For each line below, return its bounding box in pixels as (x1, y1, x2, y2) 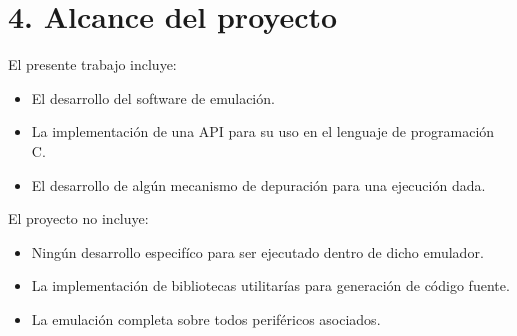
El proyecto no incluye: (8, 208, 149, 229)
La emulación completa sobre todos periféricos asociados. (31, 308, 381, 329)
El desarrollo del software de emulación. (31, 87, 275, 108)
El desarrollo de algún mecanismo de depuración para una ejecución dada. (31, 174, 486, 195)
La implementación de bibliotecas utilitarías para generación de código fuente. (31, 275, 510, 296)
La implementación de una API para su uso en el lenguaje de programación (31, 121, 495, 142)
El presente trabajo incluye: (8, 54, 177, 75)
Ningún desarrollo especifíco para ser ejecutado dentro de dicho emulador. (31, 241, 484, 262)
